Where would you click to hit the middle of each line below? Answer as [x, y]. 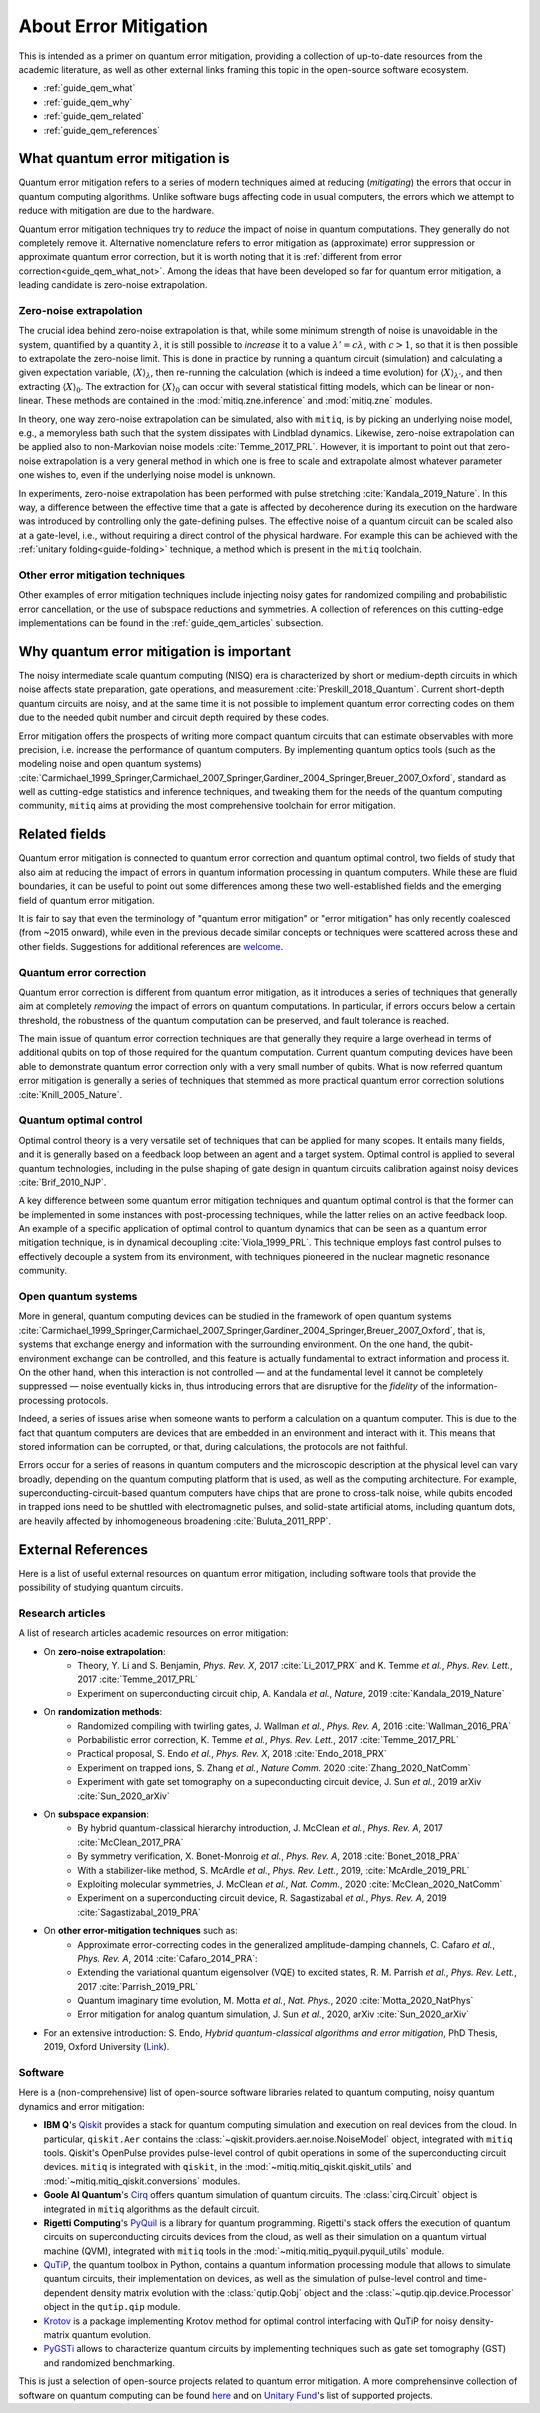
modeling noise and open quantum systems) [110, 764]
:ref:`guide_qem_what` [89, 88]
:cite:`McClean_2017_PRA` [130, 1842]
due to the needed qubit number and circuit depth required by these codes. [174, 717]
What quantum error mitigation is [124, 158]
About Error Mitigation [113, 26]
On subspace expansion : [96, 1814]
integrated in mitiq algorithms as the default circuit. [151, 2209]
